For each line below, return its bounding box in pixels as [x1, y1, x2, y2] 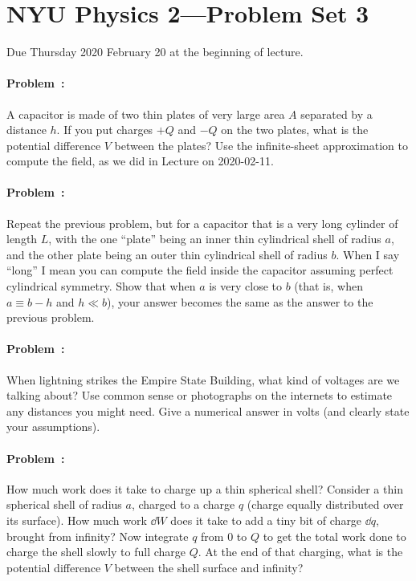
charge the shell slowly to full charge [6, 543, 186, 560]
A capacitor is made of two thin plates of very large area [6, 105, 285, 122]
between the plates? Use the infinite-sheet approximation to [114, 136, 409, 153]
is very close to [209, 278, 282, 295]
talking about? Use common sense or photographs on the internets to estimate [6, 387, 393, 404]
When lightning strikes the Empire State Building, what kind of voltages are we [6, 371, 400, 388]
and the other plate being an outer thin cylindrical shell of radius [6, 246, 328, 262]
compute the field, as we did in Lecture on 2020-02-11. [6, 152, 274, 169]
